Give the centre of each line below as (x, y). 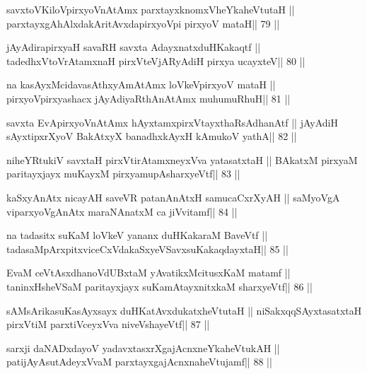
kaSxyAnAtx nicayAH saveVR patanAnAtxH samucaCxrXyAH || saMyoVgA (173, 197)
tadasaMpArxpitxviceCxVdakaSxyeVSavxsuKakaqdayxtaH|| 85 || (147, 249)
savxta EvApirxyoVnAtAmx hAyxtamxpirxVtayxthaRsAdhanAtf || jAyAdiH (172, 122)
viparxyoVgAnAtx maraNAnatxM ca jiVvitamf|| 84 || (122, 211)
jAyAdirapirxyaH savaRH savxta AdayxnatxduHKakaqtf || (134, 47)
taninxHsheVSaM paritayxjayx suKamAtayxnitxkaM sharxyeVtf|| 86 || (159, 286)
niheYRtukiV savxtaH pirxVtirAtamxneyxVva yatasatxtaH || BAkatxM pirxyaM (182, 159)
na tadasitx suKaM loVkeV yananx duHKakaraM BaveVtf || (137, 235)
